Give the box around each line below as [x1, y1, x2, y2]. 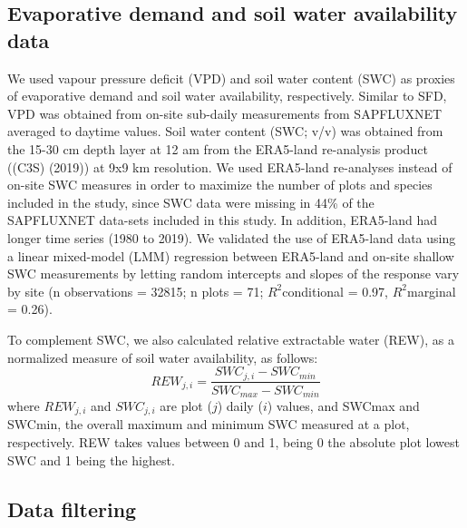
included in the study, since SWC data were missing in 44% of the [7, 192, 375, 211]
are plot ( [160, 396, 212, 416]
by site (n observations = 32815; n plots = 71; [7, 281, 264, 300]
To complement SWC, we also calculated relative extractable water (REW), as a [7, 329, 454, 348]
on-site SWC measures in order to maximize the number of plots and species [7, 175, 433, 194]
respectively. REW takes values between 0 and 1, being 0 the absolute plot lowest [7, 433, 460, 452]
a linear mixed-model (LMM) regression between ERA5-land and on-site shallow [7, 246, 454, 265]
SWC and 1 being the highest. [7, 450, 175, 469]
